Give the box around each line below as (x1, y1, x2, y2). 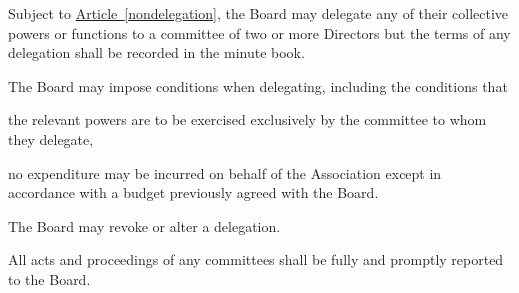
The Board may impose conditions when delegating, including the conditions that (8, 75, 508, 96)
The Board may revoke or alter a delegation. (8, 215, 281, 236)
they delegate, (8, 128, 94, 149)
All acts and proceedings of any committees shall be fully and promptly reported (8, 249, 504, 270)
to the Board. (8, 268, 91, 289)
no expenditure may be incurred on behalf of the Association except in (8, 162, 442, 183)
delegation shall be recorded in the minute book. (8, 42, 305, 63)
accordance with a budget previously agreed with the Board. (8, 182, 379, 203)
